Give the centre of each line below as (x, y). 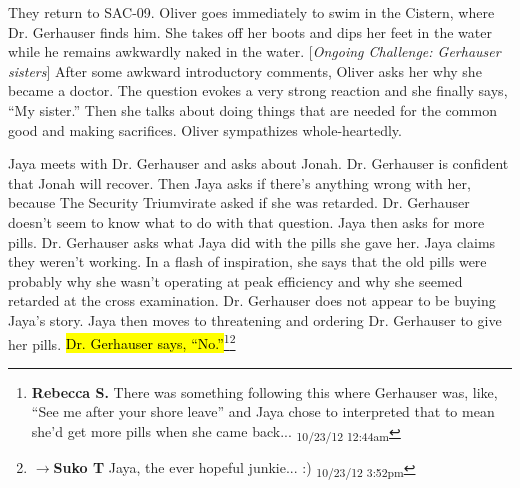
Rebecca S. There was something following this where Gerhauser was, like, (264, 391)
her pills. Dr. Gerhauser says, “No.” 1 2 (122, 342)
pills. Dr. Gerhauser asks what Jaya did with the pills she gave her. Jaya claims (252, 241)
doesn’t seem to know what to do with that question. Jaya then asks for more (246, 221)
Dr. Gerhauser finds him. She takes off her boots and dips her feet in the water (250, 31)
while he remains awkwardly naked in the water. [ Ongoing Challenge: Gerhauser (254, 51)
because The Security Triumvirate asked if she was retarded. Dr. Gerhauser (239, 202)
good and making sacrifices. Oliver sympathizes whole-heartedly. (205, 129)
